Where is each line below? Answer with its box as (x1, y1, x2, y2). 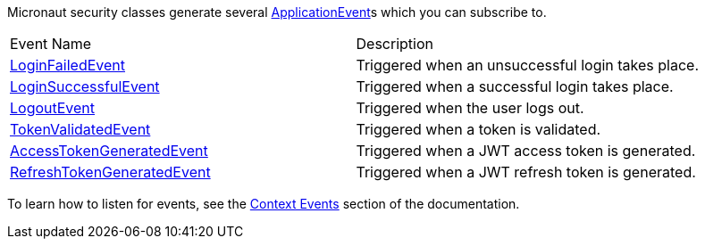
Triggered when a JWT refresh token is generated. (356, 163, 696, 181)
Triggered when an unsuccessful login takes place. (356, 56, 699, 74)
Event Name (10, 35, 92, 53)
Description (356, 35, 433, 53)
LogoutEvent (10, 99, 96, 117)
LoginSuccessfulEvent (10, 78, 160, 95)
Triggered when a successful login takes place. (356, 78, 674, 95)
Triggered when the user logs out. (356, 99, 584, 117)
